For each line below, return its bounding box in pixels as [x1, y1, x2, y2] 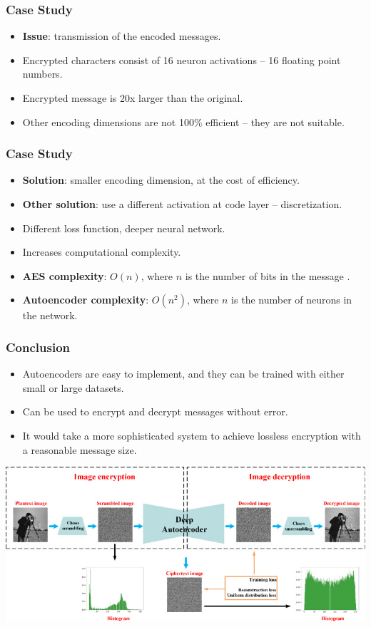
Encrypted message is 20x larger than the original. [22, 90, 243, 105]
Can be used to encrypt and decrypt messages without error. [22, 404, 288, 419]
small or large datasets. [22, 380, 124, 395]
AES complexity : [22, 268, 107, 283]
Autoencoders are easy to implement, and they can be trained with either [22, 366, 345, 381]
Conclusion [6, 338, 70, 356]
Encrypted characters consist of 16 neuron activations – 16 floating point [22, 52, 341, 67]
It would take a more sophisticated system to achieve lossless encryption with [22, 427, 361, 442]
